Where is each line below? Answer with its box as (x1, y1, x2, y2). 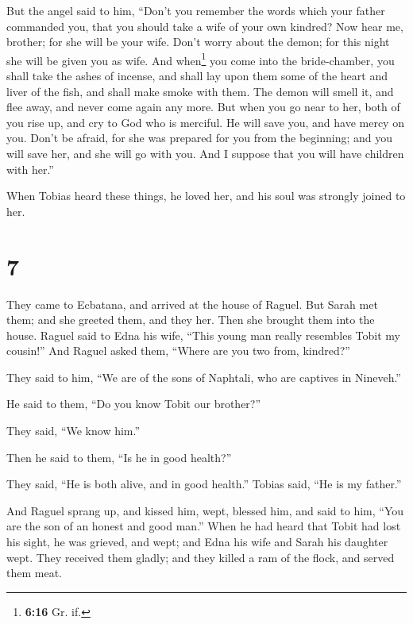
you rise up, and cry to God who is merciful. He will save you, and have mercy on (6, 114, 404, 130)
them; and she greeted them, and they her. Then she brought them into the (6, 311, 375, 328)
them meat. (6, 564, 62, 581)
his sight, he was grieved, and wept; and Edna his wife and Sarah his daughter (6, 533, 388, 550)
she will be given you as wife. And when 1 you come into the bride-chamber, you (6, 49, 395, 68)
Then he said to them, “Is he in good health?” (6, 449, 232, 465)
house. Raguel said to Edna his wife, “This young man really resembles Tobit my (6, 326, 400, 343)
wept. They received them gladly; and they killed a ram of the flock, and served (6, 549, 395, 565)
